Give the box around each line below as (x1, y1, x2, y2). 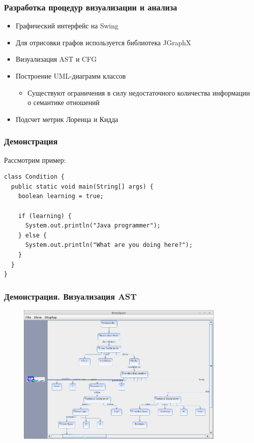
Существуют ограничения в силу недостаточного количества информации (27, 87, 250, 98)
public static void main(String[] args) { (11, 183, 154, 190)
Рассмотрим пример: (4, 154, 66, 165)
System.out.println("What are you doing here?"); (25, 241, 193, 249)
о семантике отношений (27, 97, 100, 108)
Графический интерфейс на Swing (15, 20, 118, 31)
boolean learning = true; (18, 193, 104, 200)
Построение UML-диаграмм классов (15, 71, 126, 81)
